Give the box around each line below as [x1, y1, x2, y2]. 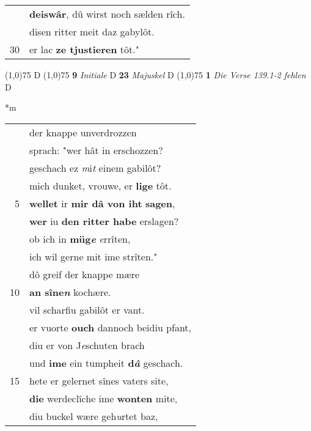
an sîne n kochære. [29, 284, 111, 299]
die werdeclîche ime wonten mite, [29, 391, 178, 405]
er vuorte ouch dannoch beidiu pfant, [29, 320, 192, 334]
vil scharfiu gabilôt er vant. [29, 302, 145, 317]
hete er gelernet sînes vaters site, [29, 373, 169, 388]
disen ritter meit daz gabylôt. [29, 24, 155, 39]
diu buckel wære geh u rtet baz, [29, 408, 158, 423]
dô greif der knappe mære [29, 267, 140, 281]
